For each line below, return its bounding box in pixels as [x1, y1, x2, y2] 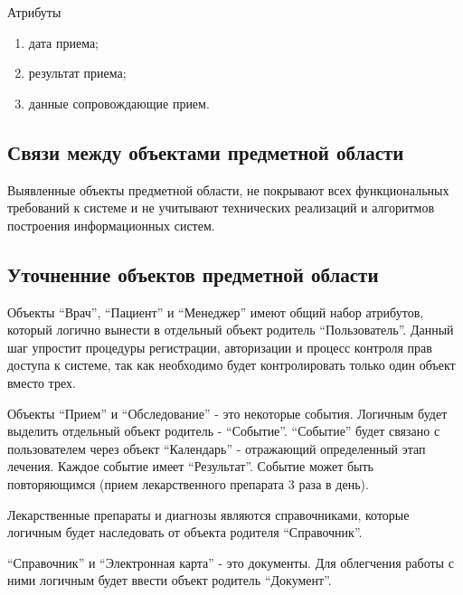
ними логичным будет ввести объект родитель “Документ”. [7, 571, 332, 590]
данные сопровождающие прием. [28, 93, 210, 112]
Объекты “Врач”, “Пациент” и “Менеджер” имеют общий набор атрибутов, [7, 302, 424, 321]
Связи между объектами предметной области [7, 137, 404, 165]
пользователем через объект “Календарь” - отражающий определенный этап [7, 439, 426, 458]
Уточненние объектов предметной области [7, 260, 379, 288]
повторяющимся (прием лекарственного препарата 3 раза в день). [7, 474, 369, 493]
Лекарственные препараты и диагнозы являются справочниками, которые [7, 505, 410, 524]
